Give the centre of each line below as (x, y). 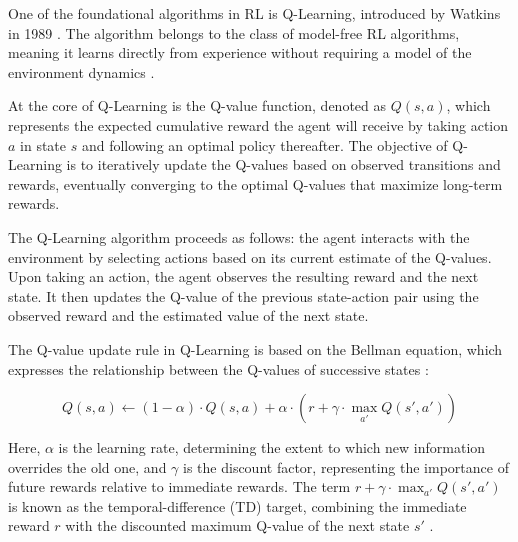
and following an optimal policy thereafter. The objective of (264, 144)
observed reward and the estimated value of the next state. (188, 315)
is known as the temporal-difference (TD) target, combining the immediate (237, 505)
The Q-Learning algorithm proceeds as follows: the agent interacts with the (239, 236)
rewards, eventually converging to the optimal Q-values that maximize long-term (255, 183)
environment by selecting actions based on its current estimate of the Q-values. (250, 256)
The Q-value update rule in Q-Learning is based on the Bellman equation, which (255, 348)
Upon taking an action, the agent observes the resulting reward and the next (243, 276)
